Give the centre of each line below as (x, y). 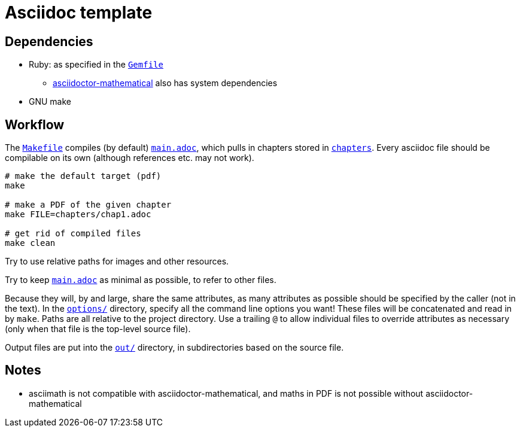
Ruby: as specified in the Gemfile (96, 65)
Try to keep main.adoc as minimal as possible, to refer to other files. (141, 280)
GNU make (50, 102)
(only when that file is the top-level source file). (98, 329)
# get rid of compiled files (73, 234)
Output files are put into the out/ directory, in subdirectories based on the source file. (174, 348)
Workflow (35, 124)
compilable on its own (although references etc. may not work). (130, 158)
